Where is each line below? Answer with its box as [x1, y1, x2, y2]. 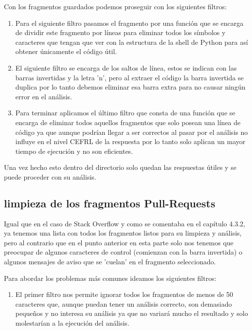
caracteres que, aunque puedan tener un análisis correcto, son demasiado [15, 298, 232, 309]
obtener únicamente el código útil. [15, 46, 117, 56]
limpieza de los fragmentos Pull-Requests [4, 195, 216, 210]
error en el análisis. [15, 91, 72, 101]
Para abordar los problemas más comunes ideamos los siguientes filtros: [4, 273, 216, 283]
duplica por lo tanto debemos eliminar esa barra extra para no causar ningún [15, 82, 246, 92]
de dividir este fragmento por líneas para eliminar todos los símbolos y [15, 27, 226, 37]
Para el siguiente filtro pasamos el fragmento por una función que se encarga [15, 18, 244, 28]
